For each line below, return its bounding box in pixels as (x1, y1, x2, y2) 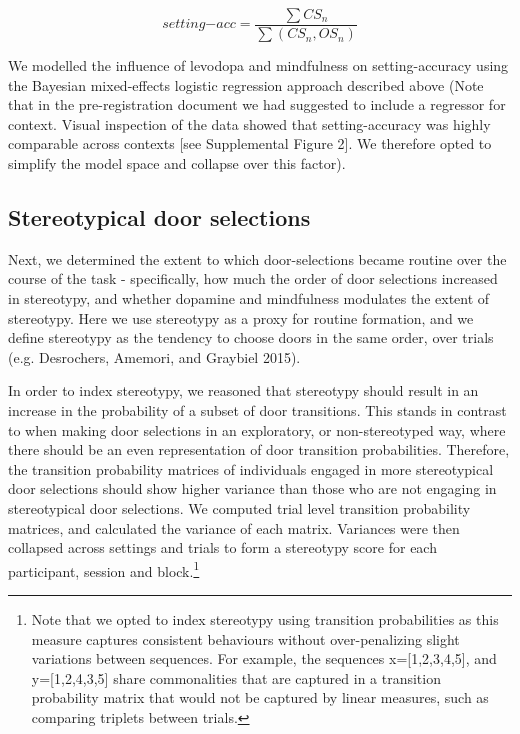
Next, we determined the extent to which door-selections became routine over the (8, 248, 507, 269)
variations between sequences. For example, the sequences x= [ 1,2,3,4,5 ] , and (31, 648, 497, 669)
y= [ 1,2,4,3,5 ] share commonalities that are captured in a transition (31, 667, 441, 688)
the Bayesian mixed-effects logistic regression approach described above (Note (8, 74, 484, 95)
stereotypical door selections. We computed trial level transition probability (8, 497, 471, 518)
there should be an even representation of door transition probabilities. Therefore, (8, 439, 510, 460)
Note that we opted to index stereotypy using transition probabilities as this (31, 608, 499, 629)
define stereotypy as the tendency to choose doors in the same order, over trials (8, 327, 494, 348)
